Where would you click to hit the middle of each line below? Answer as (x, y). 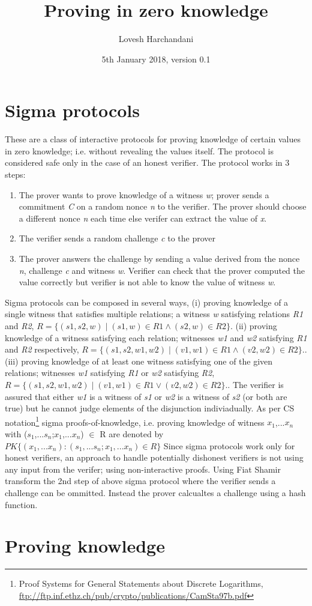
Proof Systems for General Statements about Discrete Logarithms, (141, 583)
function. (21, 504)
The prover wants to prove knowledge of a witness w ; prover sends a (144, 194)
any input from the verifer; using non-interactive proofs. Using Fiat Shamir (143, 469)
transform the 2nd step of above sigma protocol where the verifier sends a (140, 481)
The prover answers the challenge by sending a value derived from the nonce (159, 258)
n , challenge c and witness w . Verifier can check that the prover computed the (162, 270)
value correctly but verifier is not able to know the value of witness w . (147, 282)
